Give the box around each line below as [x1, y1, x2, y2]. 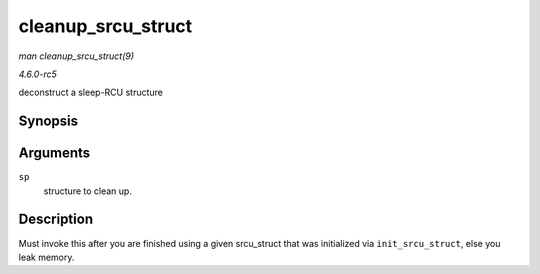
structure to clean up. [43, 185, 132, 197]
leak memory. [18, 251, 75, 263]
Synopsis [18, 113, 79, 130]
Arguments [18, 145, 91, 162]
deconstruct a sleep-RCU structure [18, 86, 164, 99]
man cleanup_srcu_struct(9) [18, 50, 135, 62]
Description [18, 211, 94, 228]
